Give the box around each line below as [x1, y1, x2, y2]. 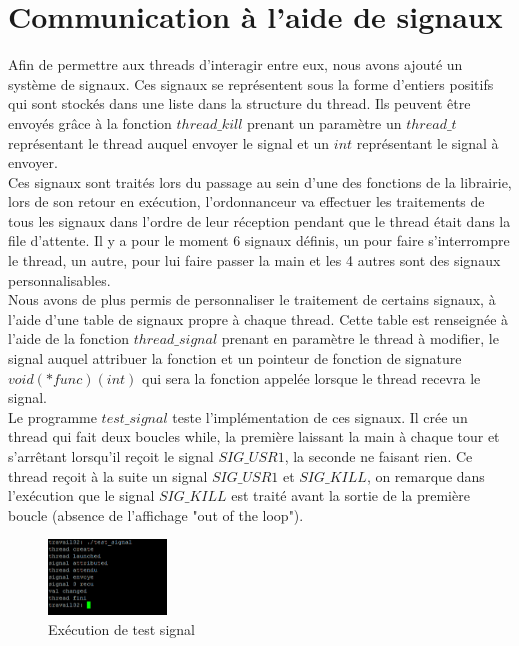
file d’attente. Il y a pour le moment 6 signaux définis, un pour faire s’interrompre [8, 230, 510, 251]
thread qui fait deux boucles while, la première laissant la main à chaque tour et [8, 426, 500, 447]
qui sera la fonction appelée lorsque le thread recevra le [141, 367, 481, 388]
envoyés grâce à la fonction [8, 112, 172, 133]
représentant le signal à [356, 132, 499, 153]
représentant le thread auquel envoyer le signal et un [8, 132, 330, 153]
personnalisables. [8, 269, 111, 290]
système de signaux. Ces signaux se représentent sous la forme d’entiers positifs [8, 73, 494, 94]
